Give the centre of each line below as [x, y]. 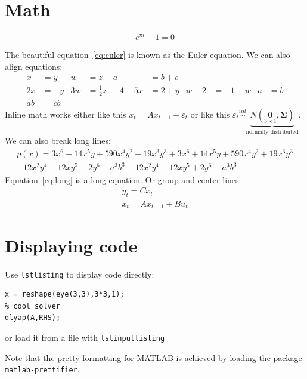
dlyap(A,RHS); [33, 318]
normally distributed [272, 132]
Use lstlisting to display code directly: [80, 274]
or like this [210, 114]
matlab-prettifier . [42, 369]
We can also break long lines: [58, 141]
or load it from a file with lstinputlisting [85, 337]
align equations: [34, 66]
